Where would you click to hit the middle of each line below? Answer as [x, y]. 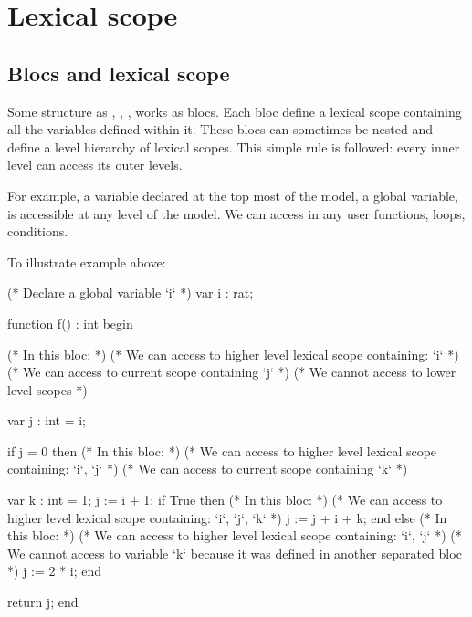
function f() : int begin [70, 323]
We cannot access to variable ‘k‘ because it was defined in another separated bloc [235, 553]
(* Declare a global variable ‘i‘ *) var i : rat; [131, 293]
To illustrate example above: [87, 261]
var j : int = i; [47, 420]
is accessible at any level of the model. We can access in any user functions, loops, [236, 213]
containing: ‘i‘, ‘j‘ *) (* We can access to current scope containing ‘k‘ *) [208, 469]
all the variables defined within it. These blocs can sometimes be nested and [220, 129]
